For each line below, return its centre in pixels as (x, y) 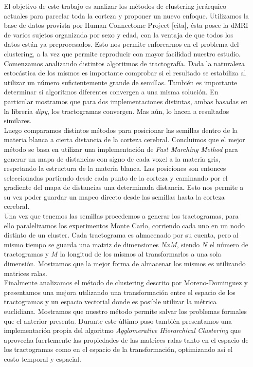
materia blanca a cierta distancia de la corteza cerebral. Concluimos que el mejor (125, 139)
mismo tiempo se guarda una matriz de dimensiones (81, 244)
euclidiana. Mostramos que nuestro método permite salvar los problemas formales (125, 311)
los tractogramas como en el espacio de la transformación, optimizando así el (118, 349)
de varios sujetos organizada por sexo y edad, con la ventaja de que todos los (119, 34)
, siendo (188, 244)
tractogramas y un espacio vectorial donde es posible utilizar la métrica (110, 302)
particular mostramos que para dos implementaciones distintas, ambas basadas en (126, 101)
